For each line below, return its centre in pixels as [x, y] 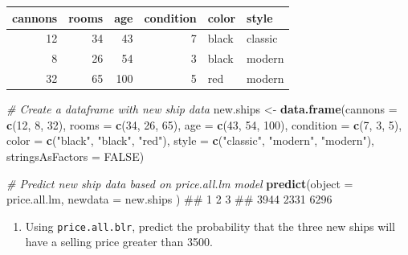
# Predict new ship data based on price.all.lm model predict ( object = [180, 183]
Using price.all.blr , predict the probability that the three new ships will [210, 226]
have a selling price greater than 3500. [119, 242]
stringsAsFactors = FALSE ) [75, 156]
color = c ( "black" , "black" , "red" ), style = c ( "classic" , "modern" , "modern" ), [191, 140]
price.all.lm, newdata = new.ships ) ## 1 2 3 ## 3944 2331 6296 [169, 199]
